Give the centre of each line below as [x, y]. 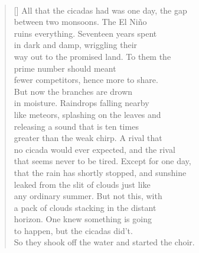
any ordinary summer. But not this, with [88, 196]
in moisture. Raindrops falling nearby [81, 103]
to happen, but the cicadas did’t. [73, 230]
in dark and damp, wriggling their [76, 45]
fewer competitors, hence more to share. [86, 80]
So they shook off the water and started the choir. [104, 242]
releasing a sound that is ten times [76, 126]
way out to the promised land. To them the [92, 56]
